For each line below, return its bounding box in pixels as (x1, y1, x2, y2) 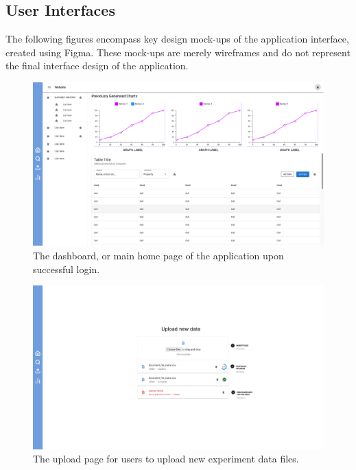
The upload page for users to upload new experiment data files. (33, 451, 299, 466)
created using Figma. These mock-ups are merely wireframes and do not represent (5, 45, 351, 59)
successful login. (33, 261, 100, 276)
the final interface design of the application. (5, 58, 189, 73)
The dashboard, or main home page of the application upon (33, 248, 284, 263)
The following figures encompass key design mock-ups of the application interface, (5, 32, 349, 46)
